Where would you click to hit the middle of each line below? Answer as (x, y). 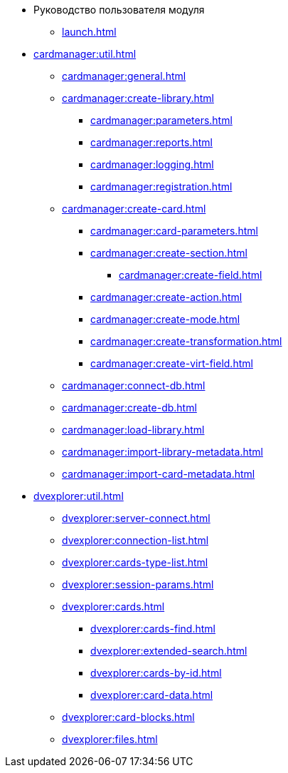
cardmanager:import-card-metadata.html (159, 474)
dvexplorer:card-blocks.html (128, 717)
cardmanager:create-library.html (138, 98)
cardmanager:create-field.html (191, 275)
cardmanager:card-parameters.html (174, 231)
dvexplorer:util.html (79, 496)
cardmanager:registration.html (161, 186)
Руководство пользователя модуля (119, 10)
